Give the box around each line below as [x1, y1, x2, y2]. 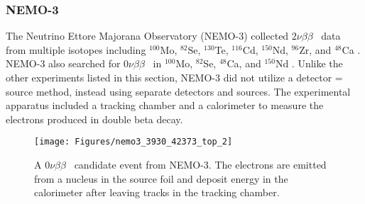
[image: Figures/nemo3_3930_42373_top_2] [34, 137, 233, 147]
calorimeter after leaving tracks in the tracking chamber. [34, 185, 280, 200]
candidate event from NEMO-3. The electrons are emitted [74, 157, 327, 172]
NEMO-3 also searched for [6, 56, 121, 71]
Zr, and [299, 42, 332, 57]
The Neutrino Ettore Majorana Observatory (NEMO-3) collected [6, 28, 289, 43]
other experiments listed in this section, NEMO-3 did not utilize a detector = [6, 70, 343, 84]
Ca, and [227, 56, 261, 71]
